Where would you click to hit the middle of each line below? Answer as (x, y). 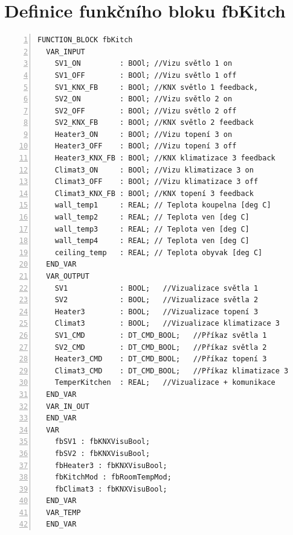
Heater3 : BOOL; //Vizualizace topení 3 (156, 312)
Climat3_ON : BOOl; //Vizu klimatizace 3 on (154, 170)
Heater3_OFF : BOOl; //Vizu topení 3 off (146, 146)
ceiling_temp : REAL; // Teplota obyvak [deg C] (159, 252)
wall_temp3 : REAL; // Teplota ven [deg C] (152, 229)
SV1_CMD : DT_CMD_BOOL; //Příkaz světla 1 (161, 335)
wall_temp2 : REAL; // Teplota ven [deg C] (152, 217)
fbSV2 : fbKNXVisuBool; (102, 453)
